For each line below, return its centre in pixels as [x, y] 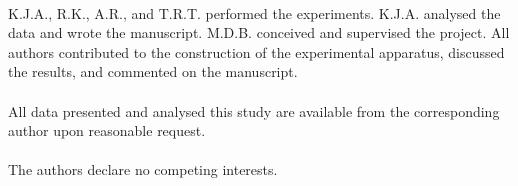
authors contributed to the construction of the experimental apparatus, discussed [256, 51]
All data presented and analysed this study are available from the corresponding [254, 110]
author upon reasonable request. [107, 130]
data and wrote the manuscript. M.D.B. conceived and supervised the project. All [259, 32]
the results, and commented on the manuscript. [153, 71]
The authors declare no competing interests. [143, 169]
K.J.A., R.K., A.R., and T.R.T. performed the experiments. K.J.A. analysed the [254, 12]
